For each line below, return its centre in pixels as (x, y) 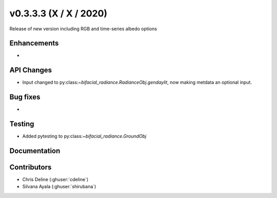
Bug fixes (25, 97)
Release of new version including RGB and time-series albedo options (83, 29)
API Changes (31, 70)
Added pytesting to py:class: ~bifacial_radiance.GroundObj (84, 136)
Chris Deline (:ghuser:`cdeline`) (55, 180)
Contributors (31, 167)
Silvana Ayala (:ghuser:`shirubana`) (59, 187)
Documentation (35, 151)
